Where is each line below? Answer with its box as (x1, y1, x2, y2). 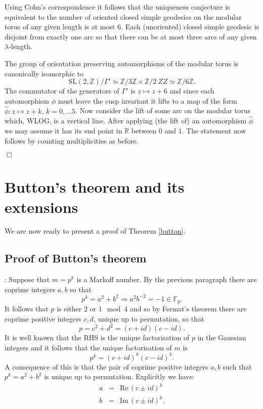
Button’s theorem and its (5, 176, 185, 197)
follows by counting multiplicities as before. (5, 135, 139, 146)
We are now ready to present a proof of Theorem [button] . (5, 225, 186, 236)
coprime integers (5, 284, 56, 294)
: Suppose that (5, 274, 50, 285)
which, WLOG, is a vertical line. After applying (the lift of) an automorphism (5, 115, 247, 126)
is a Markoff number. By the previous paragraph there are (76, 274, 257, 285)
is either (57, 303, 82, 314)
